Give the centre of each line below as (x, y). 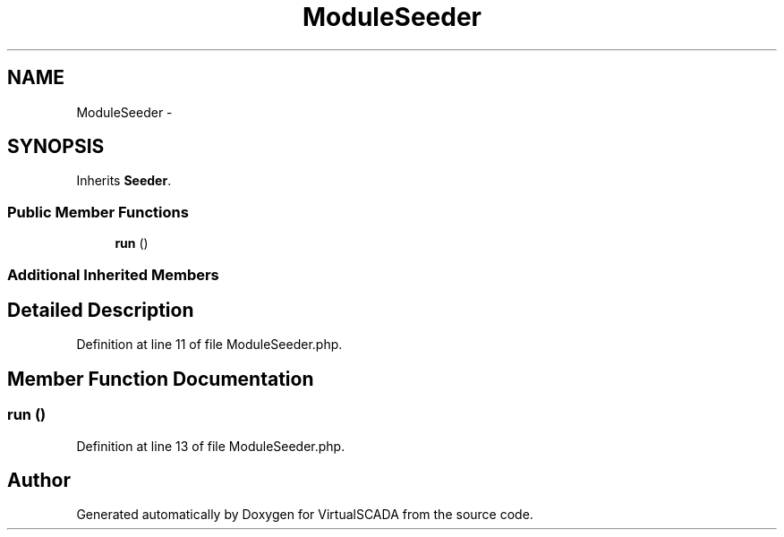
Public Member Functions (98, 212)
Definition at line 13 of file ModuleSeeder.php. (211, 446)
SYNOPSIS (56, 147)
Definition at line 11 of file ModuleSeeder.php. (209, 345)
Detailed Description (101, 310)
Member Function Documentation (161, 379)
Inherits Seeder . (124, 181)
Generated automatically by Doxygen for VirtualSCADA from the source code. (305, 515)
